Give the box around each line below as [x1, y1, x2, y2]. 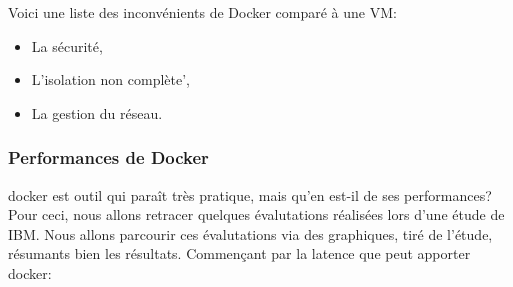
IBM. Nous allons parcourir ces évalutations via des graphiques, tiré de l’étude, [8, 223, 493, 244]
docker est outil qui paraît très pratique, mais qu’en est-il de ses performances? [8, 184, 492, 205]
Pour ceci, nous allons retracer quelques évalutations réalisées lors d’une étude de [8, 204, 505, 225]
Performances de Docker [8, 145, 209, 170]
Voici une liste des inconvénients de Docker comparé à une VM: [8, 2, 397, 22]
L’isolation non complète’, [31, 69, 190, 90]
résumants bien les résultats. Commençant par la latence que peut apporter [8, 243, 471, 264]
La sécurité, [31, 35, 103, 56]
